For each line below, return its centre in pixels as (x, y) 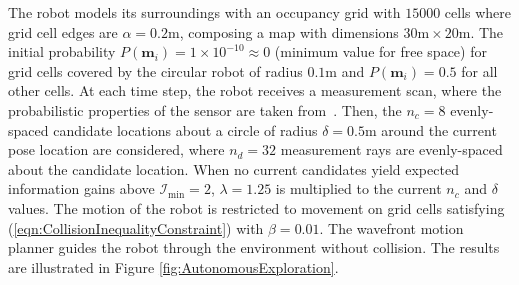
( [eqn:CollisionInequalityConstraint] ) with (136, 227)
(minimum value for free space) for (380, 51)
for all (479, 70)
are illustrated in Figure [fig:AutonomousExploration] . (173, 266)
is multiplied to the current (358, 188)
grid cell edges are (63, 31)
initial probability (62, 51)
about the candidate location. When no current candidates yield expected (233, 168)
